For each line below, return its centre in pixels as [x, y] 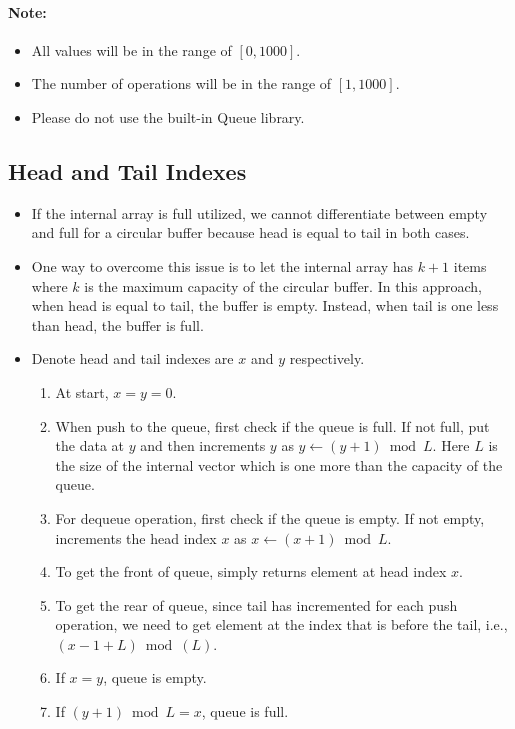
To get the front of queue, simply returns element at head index [251, 571]
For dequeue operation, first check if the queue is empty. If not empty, [270, 517]
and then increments [203, 445]
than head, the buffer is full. [117, 324]
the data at [90, 445]
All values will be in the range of [131, 49]
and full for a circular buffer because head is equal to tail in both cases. [250, 232]
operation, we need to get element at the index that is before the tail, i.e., [281, 624]
